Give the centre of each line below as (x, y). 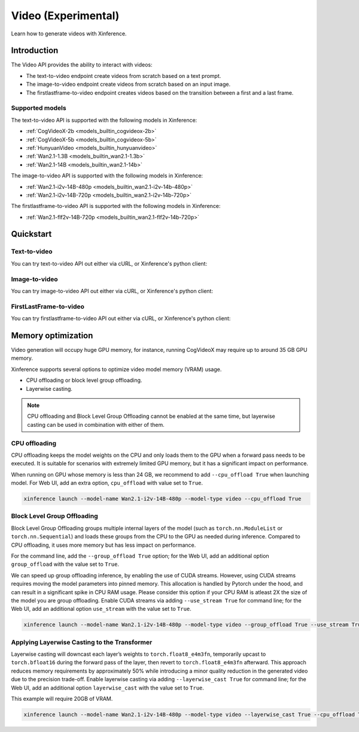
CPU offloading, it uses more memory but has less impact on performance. (104, 545)
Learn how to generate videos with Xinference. (69, 34)
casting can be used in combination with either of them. (96, 424)
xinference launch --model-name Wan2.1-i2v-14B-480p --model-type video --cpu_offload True (162, 499)
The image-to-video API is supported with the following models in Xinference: (107, 176)
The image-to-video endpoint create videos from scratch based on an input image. (128, 85)
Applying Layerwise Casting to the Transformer (82, 642)
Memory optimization (52, 335)
